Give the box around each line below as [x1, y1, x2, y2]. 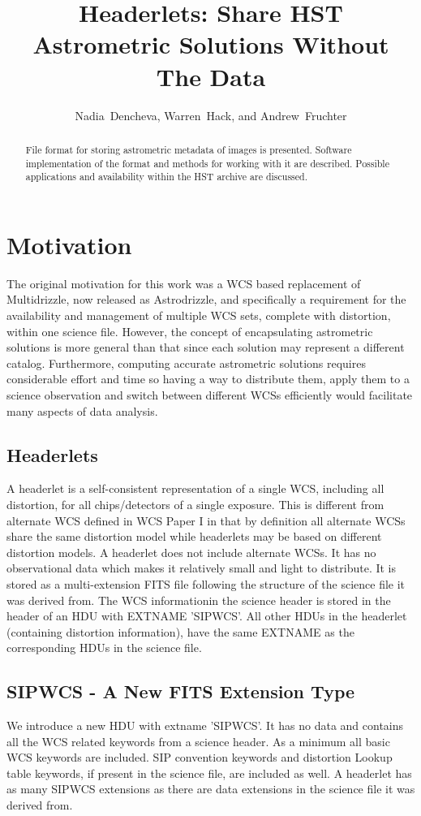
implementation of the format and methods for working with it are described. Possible [25, 156, 389, 170]
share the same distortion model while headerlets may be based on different [6, 528, 382, 545]
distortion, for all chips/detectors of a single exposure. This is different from [6, 495, 384, 512]
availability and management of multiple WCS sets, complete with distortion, [6, 306, 391, 323]
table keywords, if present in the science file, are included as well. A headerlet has [6, 764, 412, 781]
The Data [156, 59, 266, 93]
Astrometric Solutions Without [32, 28, 389, 61]
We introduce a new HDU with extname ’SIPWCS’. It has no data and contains [6, 717, 404, 734]
